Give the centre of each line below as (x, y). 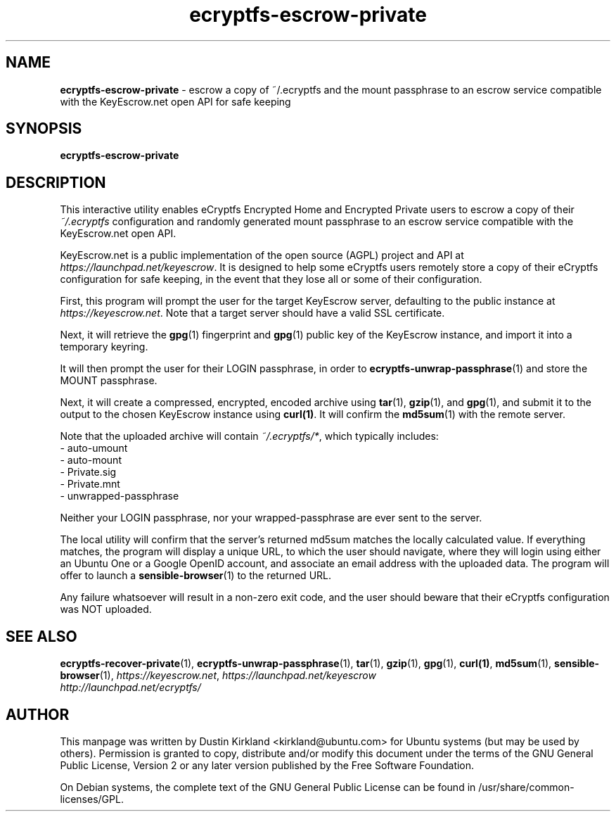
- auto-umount (94, 448)
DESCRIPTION (56, 182)
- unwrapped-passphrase (120, 496)
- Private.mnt (90, 484)
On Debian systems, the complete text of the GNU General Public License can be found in (268, 787)
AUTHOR (38, 714)
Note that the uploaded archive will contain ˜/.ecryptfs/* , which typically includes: (249, 436)
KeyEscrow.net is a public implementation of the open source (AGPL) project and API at (262, 255)
